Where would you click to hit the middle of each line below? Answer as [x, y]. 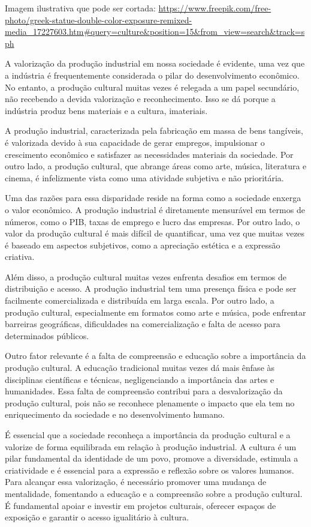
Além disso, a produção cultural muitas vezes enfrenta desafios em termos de [146, 276]
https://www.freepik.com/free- [215, 8]
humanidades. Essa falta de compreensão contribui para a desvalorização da [144, 391]
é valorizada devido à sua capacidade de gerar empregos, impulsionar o [135, 142]
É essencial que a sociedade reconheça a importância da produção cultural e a [148, 435]
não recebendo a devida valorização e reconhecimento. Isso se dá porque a [140, 99]
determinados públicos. [47, 335]
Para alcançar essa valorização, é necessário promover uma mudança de [136, 482]
